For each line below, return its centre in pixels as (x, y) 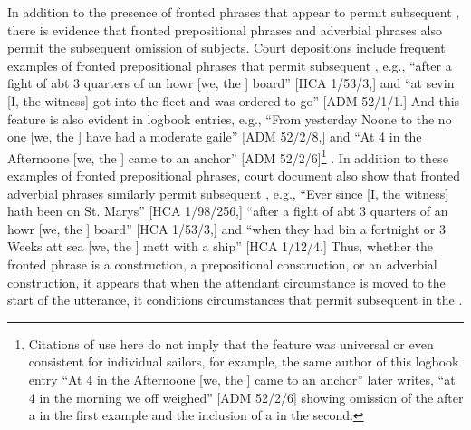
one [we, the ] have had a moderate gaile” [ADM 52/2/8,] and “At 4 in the (215, 137)
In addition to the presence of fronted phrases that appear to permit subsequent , (234, 12)
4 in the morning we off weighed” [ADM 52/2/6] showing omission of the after (246, 397)
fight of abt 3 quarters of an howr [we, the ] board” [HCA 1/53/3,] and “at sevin (231, 83)
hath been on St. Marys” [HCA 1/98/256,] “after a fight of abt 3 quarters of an (228, 211)
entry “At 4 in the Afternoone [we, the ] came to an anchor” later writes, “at (242, 379)
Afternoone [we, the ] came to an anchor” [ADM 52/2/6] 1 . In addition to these (228, 156)
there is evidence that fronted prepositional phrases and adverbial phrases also (225, 29)
